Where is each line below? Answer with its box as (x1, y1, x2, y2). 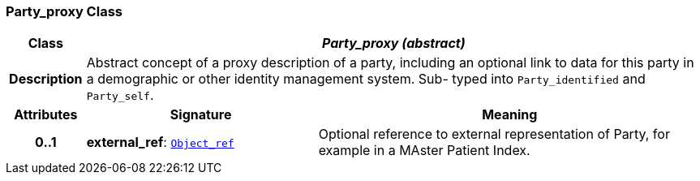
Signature (170, 106, 232, 123)
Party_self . (86, 87, 154, 104)
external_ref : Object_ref (86, 134, 234, 151)
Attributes (14, 106, 78, 123)
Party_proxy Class (6, 3, 122, 19)
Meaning (482, 106, 538, 123)
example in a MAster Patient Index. (318, 142, 530, 159)
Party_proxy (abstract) (321, 35, 466, 52)
